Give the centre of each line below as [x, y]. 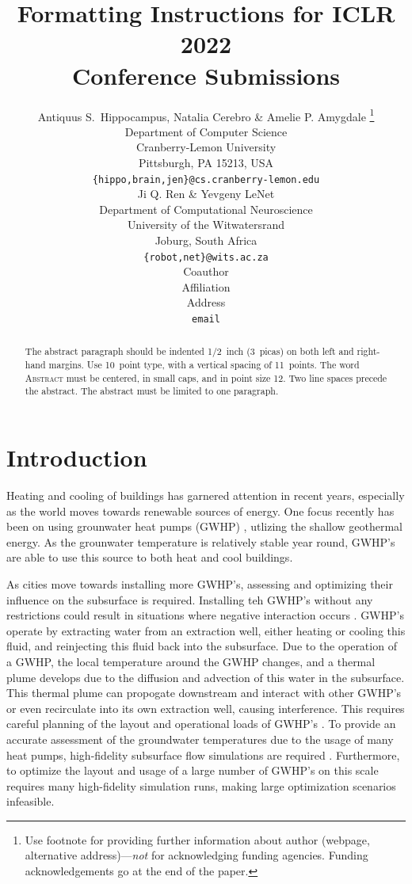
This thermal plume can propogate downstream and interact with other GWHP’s [204, 693]
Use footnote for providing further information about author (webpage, [197, 839]
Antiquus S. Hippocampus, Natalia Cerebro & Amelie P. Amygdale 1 [206, 115]
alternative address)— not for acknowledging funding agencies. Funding [196, 855]
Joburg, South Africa [206, 240]
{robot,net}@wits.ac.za [206, 257]
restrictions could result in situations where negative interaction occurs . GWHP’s [205, 615]
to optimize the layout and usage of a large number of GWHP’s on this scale [193, 770]
